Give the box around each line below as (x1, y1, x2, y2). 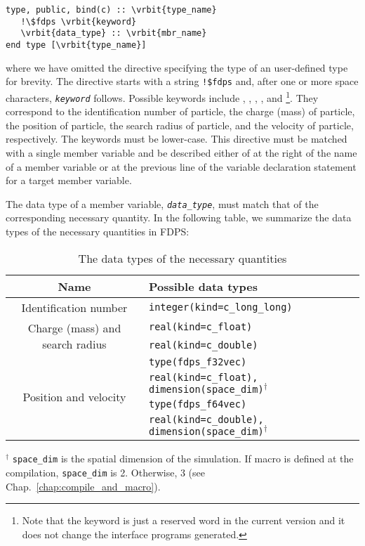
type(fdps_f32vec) (148, 356, 247, 368)
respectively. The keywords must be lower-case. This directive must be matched (6, 131, 347, 146)
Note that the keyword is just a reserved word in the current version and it (22, 513, 345, 528)
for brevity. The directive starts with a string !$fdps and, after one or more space (6, 74, 359, 89)
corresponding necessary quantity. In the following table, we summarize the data (6, 210, 352, 225)
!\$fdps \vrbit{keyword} (20, 16, 137, 27)
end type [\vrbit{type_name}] (6, 39, 147, 50)
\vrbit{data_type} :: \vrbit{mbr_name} (20, 28, 207, 39)
